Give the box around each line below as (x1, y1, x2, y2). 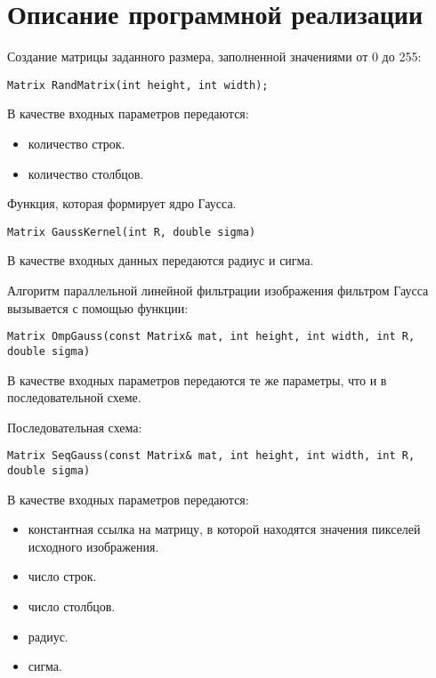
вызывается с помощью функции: (7, 298, 189, 317)
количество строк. (28, 133, 125, 152)
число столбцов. (28, 596, 116, 615)
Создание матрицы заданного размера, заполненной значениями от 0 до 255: (7, 47, 422, 66)
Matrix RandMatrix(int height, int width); (7, 78, 269, 92)
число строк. (28, 567, 97, 585)
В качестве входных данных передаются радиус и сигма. (7, 251, 314, 270)
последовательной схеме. (7, 388, 141, 407)
